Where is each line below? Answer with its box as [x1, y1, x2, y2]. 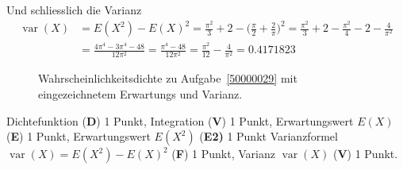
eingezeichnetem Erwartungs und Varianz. [38, 85, 243, 102]
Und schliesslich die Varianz [6, 2, 142, 17]
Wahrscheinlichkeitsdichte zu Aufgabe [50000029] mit [38, 70, 297, 87]
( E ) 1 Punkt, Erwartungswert [6, 128, 151, 145]
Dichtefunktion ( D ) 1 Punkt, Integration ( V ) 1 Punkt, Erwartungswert [6, 112, 354, 129]
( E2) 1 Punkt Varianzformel [199, 128, 338, 145]
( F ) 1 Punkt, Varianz [171, 145, 275, 162]
